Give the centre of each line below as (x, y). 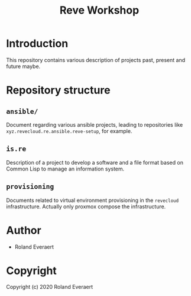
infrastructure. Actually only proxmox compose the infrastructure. (86, 206)
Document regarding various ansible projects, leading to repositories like (95, 124)
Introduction (37, 44)
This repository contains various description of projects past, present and (96, 60)
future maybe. (23, 66)
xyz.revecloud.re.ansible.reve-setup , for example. (69, 131)
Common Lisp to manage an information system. (65, 169)
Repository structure (58, 90)
